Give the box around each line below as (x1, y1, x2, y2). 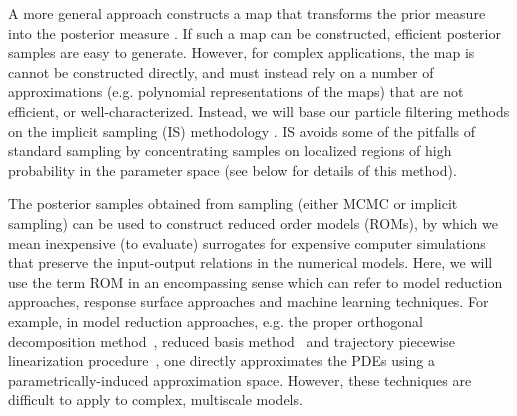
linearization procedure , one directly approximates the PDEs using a (8, 350, 435, 371)
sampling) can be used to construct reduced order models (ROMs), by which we (8, 212, 498, 233)
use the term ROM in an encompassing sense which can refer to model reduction (8, 271, 503, 292)
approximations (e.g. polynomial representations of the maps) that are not (8, 81, 464, 102)
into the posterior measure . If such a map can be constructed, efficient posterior (8, 22, 501, 43)
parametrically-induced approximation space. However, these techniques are (8, 369, 472, 390)
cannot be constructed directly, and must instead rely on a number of (8, 61, 434, 82)
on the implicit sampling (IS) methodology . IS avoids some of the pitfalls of (8, 120, 475, 141)
